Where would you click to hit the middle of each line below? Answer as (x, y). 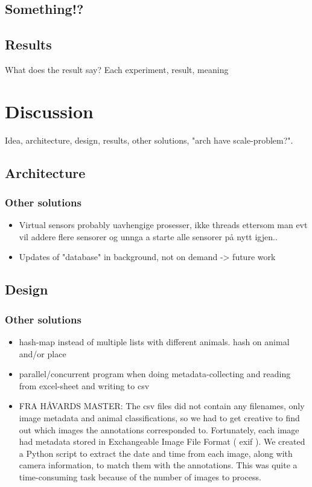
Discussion (49, 111)
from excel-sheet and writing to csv (84, 385)
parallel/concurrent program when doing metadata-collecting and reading (155, 374)
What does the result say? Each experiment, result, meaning (117, 69)
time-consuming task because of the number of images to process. (140, 477)
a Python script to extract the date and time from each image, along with (156, 453)
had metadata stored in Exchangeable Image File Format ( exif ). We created (162, 441)
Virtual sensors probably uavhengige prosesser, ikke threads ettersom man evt (163, 225)
